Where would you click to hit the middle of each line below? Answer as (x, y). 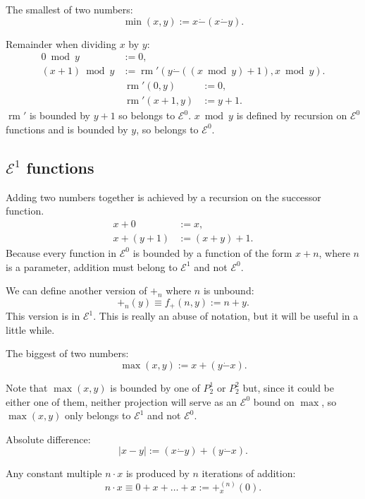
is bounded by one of (155, 387)
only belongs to (98, 415)
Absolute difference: (48, 439)
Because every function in (61, 252)
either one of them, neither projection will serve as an (122, 401)
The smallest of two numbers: (69, 9)
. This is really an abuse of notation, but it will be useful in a (226, 316)
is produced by (157, 473)
